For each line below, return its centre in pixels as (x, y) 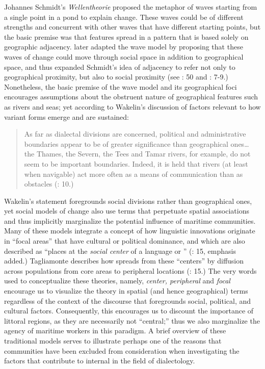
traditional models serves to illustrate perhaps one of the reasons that (113, 340)
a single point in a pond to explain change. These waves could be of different (124, 17)
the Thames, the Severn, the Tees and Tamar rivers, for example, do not (137, 154)
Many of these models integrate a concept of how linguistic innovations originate (130, 231)
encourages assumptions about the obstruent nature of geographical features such (131, 97)
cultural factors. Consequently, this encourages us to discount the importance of (129, 311)
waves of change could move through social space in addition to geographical (124, 56)
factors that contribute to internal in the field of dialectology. (100, 361)
